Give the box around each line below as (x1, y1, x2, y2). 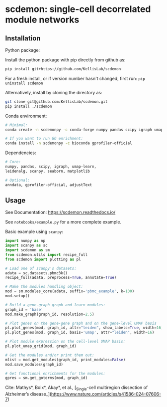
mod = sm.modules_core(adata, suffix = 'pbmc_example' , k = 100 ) (5, 289, 135, 294)
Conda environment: (5, 113, 47, 119)
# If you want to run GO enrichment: (5, 136, 83, 141)
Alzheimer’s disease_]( (5, 391, 52, 397)
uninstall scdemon (5, 81, 43, 86)
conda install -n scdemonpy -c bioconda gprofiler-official (5, 141, 133, 146)
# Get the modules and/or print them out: (5, 353, 94, 358)
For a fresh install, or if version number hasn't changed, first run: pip (5, 75, 145, 81)
